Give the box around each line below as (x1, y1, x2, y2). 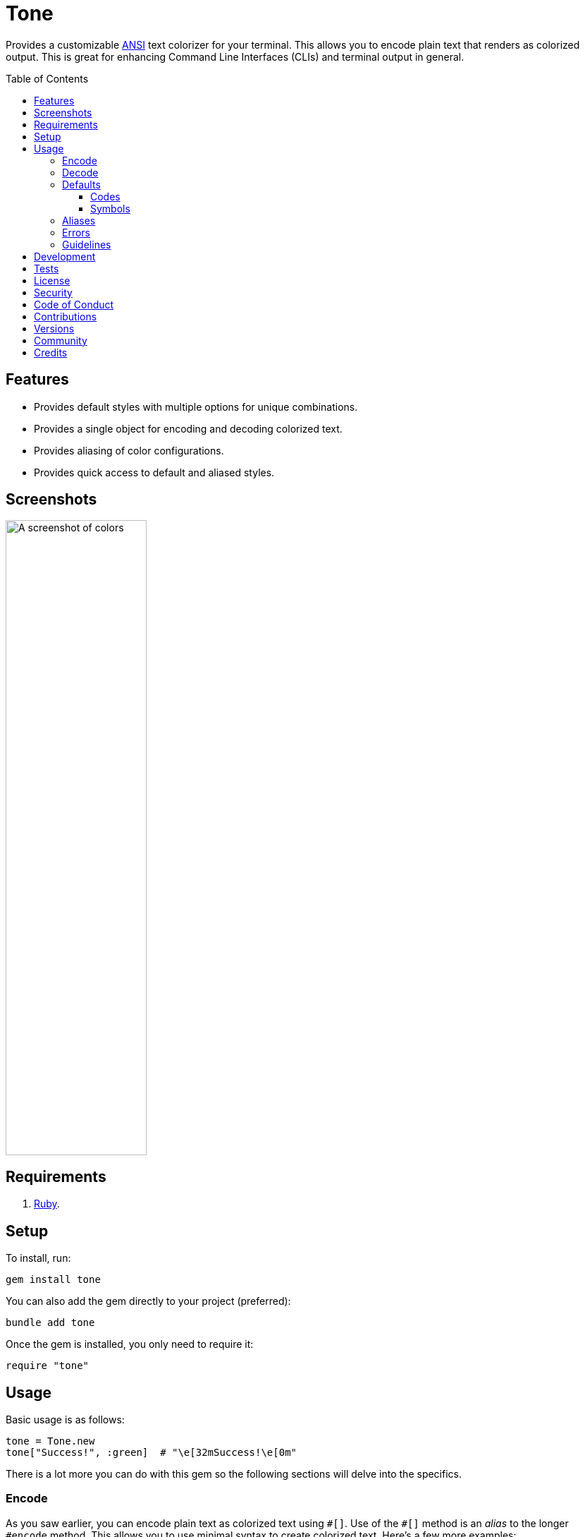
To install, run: (6, 1252, 71, 1265)
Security (34, 286, 73, 299)
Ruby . (34, 1198, 60, 1210)
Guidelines (62, 238, 111, 251)
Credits (34, 346, 68, 358)
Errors (62, 226, 90, 239)
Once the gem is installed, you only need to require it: (6, 1338, 254, 1351)
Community (34, 334, 87, 346)
